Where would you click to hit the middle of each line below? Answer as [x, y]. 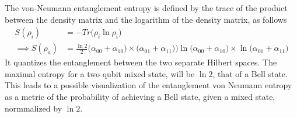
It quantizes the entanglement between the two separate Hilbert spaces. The [141, 62]
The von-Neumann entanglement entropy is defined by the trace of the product [146, 8]
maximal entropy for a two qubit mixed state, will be [100, 73]
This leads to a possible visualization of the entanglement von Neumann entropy [148, 85]
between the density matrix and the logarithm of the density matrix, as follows [146, 19]
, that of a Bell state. [250, 73]
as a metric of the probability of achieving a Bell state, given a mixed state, [140, 97]
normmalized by [34, 108]
